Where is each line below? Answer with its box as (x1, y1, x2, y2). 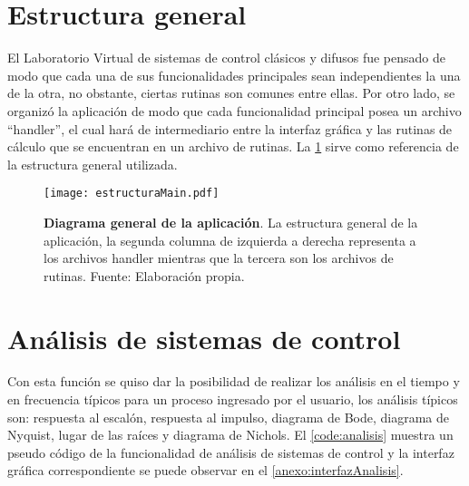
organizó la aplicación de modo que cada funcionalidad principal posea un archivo (7, 101, 462, 120)
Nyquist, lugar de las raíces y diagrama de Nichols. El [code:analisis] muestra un (7, 425, 454, 444)
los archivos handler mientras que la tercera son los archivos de (44, 248, 394, 267)
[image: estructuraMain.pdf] (44, 187, 220, 200)
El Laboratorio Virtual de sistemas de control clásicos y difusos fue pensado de (7, 48, 445, 67)
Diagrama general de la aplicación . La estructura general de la (44, 212, 418, 231)
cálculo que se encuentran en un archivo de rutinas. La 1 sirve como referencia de (7, 137, 459, 156)
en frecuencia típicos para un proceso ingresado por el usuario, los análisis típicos (7, 390, 458, 409)
